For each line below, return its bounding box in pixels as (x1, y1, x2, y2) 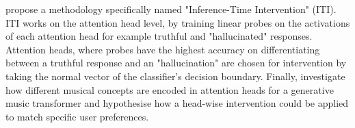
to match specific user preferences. (5, 109, 149, 123)
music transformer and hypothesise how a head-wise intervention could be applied (5, 96, 349, 110)
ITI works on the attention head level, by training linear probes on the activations (5, 15, 350, 29)
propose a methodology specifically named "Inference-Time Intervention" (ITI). (5, 2, 337, 16)
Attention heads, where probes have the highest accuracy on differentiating (5, 42, 320, 56)
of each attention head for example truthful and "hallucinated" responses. (5, 29, 313, 43)
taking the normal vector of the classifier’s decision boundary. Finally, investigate (5, 68, 345, 83)
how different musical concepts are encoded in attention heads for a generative (5, 82, 334, 97)
